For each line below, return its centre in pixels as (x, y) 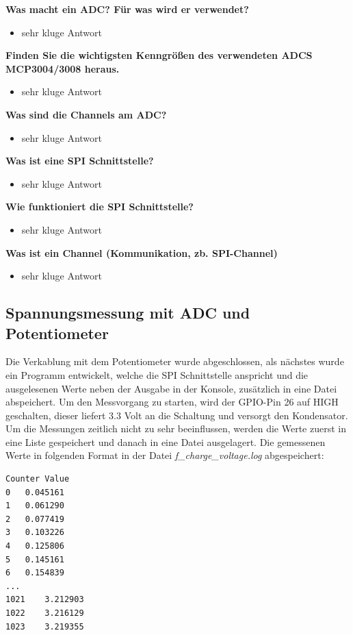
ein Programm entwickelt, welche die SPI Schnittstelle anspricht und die (157, 374)
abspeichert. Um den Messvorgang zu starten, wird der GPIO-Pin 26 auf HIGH (172, 402)
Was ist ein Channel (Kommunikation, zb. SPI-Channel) (142, 252)
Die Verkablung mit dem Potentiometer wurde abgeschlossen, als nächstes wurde (175, 361)
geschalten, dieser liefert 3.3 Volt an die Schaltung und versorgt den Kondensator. (177, 415)
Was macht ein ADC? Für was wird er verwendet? (127, 9)
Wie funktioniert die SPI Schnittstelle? (100, 207)
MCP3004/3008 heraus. (63, 68)
